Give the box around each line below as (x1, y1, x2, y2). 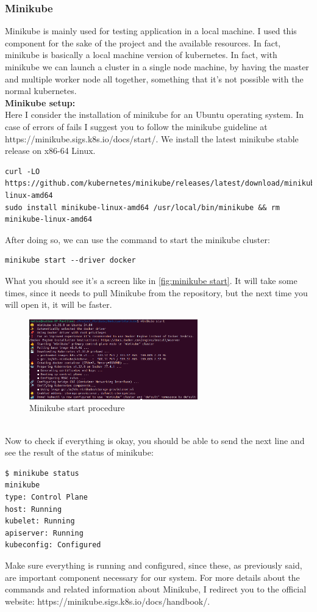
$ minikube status (5, 468, 79, 478)
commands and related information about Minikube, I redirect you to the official (5, 583, 307, 596)
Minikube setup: (5, 96, 76, 109)
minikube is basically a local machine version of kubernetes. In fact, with (5, 48, 277, 61)
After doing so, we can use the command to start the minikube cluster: (5, 233, 270, 246)
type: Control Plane (5, 493, 88, 501)
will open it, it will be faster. (5, 298, 112, 311)
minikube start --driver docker (5, 256, 136, 265)
